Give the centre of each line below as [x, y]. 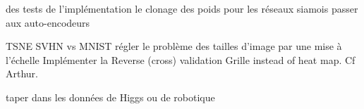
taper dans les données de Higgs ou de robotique [110, 97]
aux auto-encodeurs [48, 22]
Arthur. [22, 73]
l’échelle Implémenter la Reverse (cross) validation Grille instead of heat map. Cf [181, 59]
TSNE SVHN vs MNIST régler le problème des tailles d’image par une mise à [174, 46]
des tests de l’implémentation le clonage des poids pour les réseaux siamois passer [182, 8]
